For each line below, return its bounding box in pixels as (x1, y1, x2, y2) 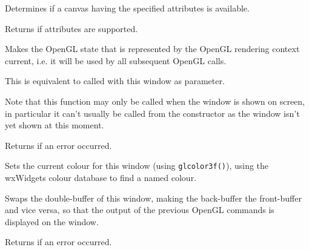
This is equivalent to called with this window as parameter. (5, 74, 225, 87)
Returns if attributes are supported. (5, 22, 138, 35)
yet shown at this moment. (5, 119, 104, 131)
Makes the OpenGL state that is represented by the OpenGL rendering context (5, 42, 300, 55)
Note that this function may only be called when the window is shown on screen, (5, 94, 305, 107)
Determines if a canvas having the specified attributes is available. (5, 2, 250, 14)
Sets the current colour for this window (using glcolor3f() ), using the (5, 159, 269, 172)
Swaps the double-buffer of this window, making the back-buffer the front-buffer (5, 191, 302, 204)
